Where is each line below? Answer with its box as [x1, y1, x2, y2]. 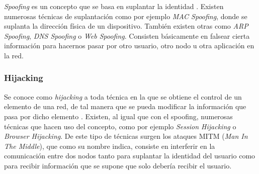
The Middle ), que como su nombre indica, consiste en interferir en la [4, 140, 215, 151]
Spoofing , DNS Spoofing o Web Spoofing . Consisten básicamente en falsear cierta [4, 30, 250, 41]
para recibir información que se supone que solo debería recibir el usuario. [4, 160, 232, 170]
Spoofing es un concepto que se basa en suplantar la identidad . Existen [4, 1, 224, 11]
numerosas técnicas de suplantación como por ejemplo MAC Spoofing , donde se [4, 11, 247, 21]
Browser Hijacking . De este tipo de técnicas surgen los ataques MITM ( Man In [4, 131, 248, 141]
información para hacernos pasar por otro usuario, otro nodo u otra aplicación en [4, 40, 254, 51]
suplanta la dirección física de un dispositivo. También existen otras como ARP [4, 21, 248, 31]
